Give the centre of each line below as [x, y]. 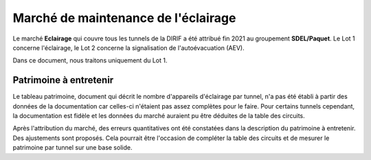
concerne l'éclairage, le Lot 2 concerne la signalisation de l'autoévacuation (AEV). [128, 47]
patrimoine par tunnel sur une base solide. [72, 148]
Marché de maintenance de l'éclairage [124, 18]
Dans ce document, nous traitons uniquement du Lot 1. [90, 60]
